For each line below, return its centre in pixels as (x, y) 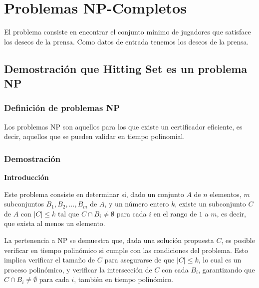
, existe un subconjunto (210, 204)
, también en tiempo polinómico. (124, 279)
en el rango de (175, 213)
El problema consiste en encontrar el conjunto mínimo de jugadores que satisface (128, 32)
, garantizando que (227, 269)
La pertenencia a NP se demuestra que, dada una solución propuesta (109, 240)
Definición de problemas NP (62, 108)
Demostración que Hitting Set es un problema (126, 68)
